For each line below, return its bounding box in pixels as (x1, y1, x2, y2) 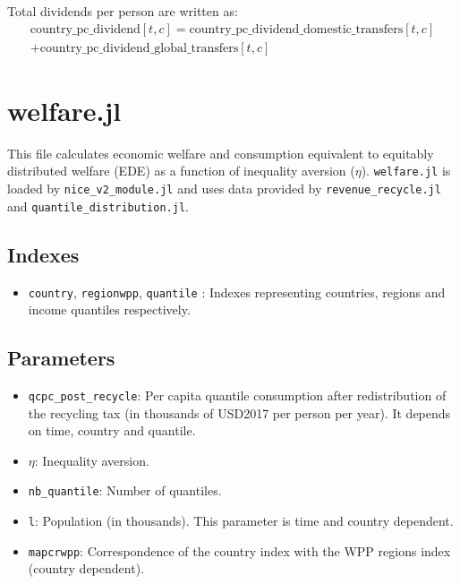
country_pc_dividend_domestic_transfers (189, 22, 404, 36)
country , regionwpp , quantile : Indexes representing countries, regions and (28, 282, 446, 301)
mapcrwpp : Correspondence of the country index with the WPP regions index (28, 541, 451, 560)
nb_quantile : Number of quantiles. (28, 481, 222, 500)
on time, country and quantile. (28, 421, 196, 440)
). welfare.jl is (361, 161, 451, 180)
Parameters (7, 344, 115, 372)
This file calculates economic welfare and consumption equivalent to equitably (7, 143, 434, 162)
